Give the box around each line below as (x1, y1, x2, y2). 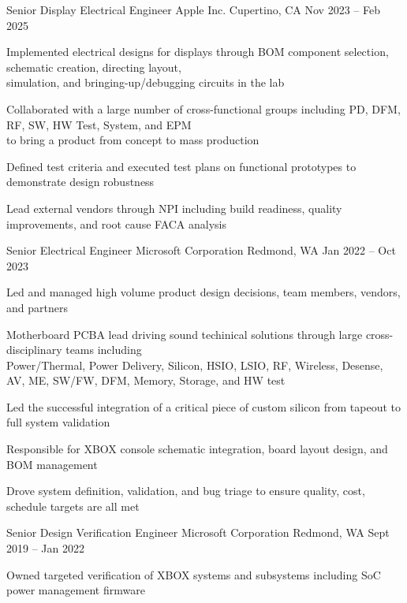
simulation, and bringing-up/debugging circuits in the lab (6, 74, 285, 91)
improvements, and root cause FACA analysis (6, 215, 227, 232)
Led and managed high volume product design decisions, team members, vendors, (6, 284, 401, 300)
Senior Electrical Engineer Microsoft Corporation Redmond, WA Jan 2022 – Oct (6, 242, 396, 259)
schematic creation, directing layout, (6, 58, 181, 75)
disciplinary (6, 341, 62, 358)
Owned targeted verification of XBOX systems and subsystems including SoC (6, 566, 381, 583)
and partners (6, 299, 68, 315)
